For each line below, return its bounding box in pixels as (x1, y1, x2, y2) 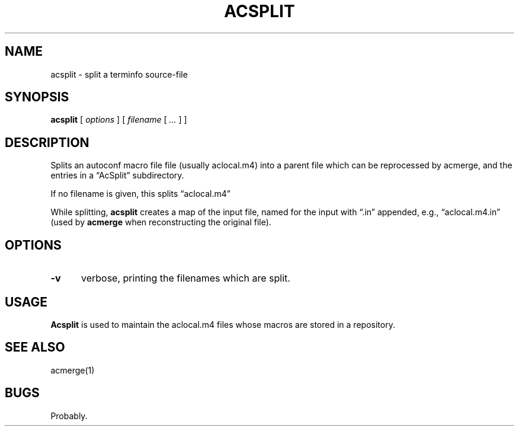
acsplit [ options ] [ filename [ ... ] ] (50, 114, 187, 125)
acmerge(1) (50, 365, 95, 375)
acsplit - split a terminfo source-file (50, 69, 188, 79)
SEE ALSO (5, 340, 65, 355)
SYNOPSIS (5, 90, 69, 105)
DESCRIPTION (5, 135, 89, 150)
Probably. (50, 410, 88, 421)
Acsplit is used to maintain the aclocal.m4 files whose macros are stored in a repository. (50, 319, 395, 330)
